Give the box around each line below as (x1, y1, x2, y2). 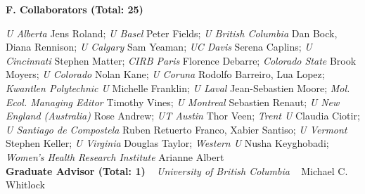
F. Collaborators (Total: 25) (6, 2, 143, 16)
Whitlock (6, 177, 46, 192)
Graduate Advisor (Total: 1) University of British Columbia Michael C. (6, 163, 348, 178)
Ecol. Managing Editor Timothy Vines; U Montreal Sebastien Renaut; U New (6, 94, 340, 109)
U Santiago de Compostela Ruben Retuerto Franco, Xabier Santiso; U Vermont (6, 122, 347, 136)
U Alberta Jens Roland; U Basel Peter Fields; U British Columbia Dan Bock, (6, 25, 338, 40)
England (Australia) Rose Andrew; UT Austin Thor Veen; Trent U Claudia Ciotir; (6, 108, 360, 123)
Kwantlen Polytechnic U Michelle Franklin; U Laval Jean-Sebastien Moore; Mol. (6, 80, 350, 95)
